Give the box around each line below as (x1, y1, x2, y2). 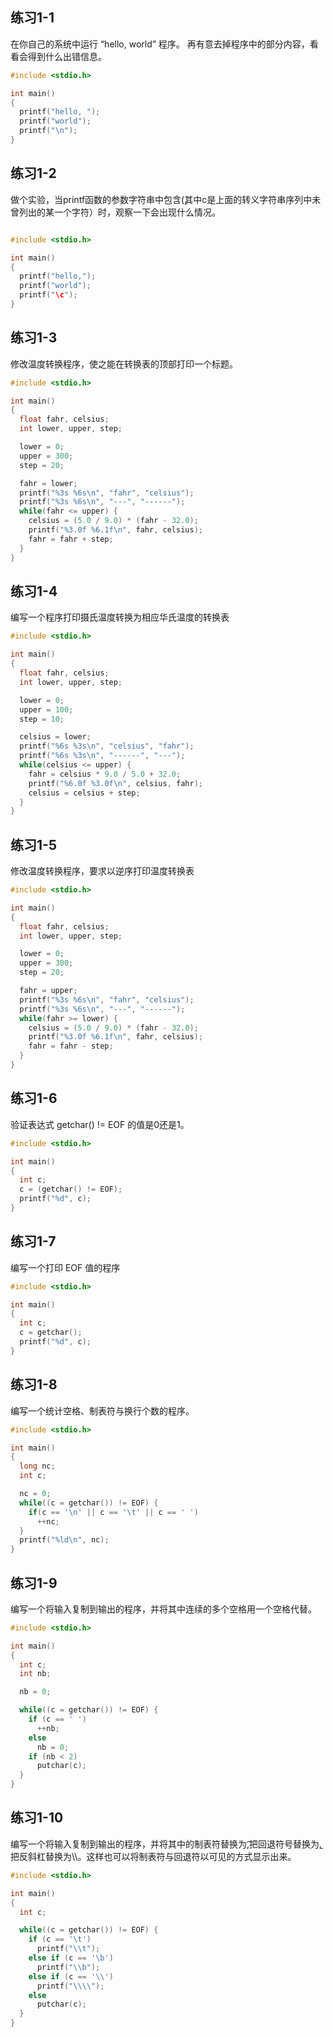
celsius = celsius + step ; (28, 788, 141, 798)
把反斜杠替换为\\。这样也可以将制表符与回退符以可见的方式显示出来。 (10, 1850, 297, 1862)
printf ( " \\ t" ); (36, 1944, 101, 1954)
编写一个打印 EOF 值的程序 (10, 1261, 121, 1273)
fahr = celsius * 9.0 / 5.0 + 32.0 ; (28, 769, 182, 779)
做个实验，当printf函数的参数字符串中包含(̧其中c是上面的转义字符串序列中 (10, 193, 313, 205)
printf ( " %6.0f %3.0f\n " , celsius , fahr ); (28, 778, 203, 788)
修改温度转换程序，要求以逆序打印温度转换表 (10, 865, 195, 877)
